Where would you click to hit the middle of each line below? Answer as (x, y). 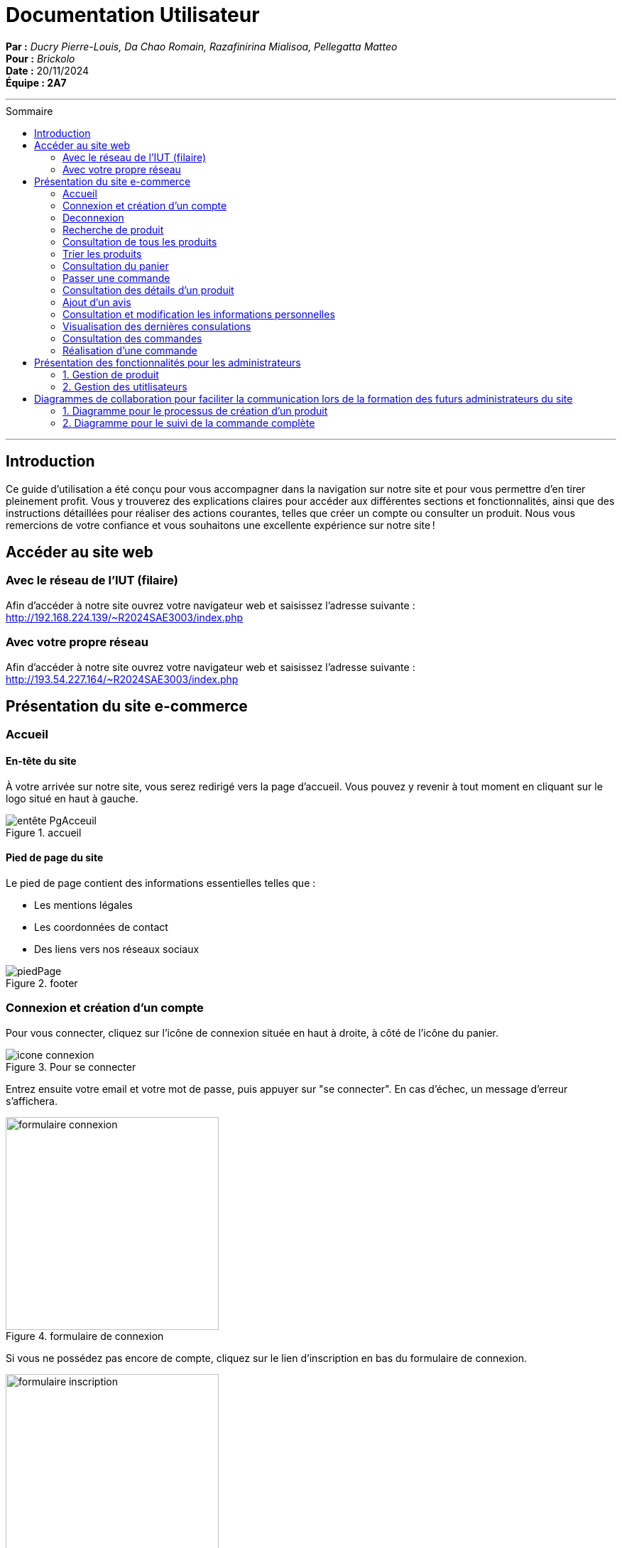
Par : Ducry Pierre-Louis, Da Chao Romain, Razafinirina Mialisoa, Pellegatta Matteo (202, 46)
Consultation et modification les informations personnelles (199, 314)
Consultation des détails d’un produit (148, 290)
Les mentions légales (84, 905)
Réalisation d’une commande (130, 350)
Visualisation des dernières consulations (157, 326)
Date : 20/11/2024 (48, 70)
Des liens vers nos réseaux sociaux (117, 949)
